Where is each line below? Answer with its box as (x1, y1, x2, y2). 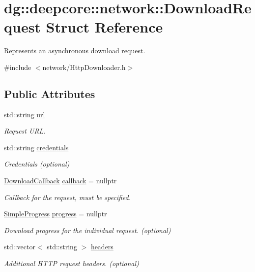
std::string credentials (4, 142, 69, 152)
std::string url (4, 109, 45, 119)
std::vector (4, 241, 35, 252)
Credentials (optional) (4, 159, 70, 169)
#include (4, 62, 31, 72)
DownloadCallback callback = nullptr (4, 175, 117, 186)
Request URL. (4, 126, 46, 136)
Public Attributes (4, 86, 95, 101)
